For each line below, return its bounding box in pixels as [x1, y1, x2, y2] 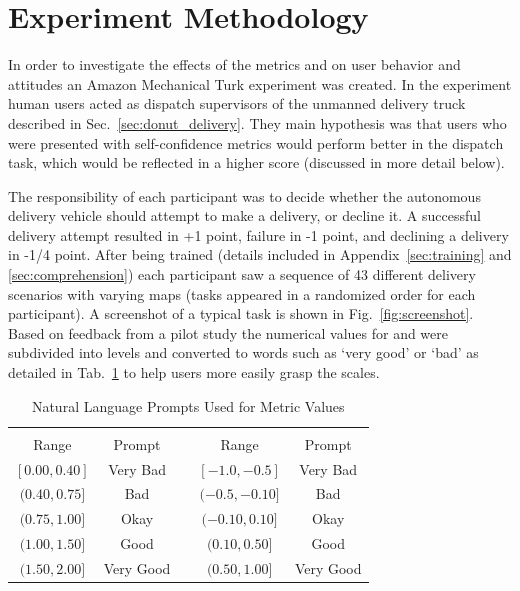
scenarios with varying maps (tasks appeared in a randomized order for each [8, 283, 476, 304]
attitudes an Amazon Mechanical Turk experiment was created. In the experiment [8, 73, 512, 94]
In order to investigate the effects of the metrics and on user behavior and [8, 54, 461, 75]
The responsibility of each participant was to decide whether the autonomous [8, 185, 481, 206]
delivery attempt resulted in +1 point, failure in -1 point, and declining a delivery [8, 224, 509, 245]
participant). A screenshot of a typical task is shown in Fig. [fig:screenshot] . [8, 303, 474, 324]
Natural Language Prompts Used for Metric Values [31, 395, 345, 416]
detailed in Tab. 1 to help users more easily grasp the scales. [8, 362, 380, 383]
